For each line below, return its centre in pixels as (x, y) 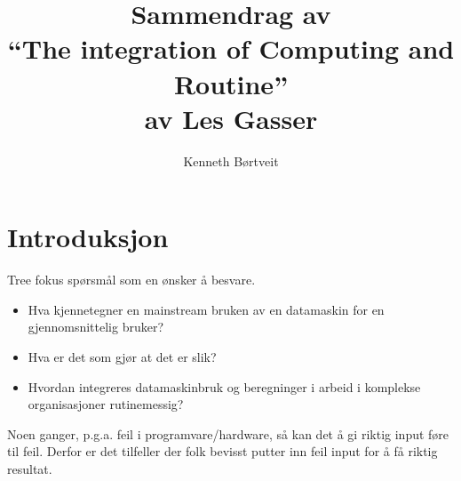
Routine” (231, 83)
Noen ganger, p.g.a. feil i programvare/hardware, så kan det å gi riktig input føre (228, 433)
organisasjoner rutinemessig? (106, 404)
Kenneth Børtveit (231, 160)
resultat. (30, 468)
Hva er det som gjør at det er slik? (122, 357)
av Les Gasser (231, 118)
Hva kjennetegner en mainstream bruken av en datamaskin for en (206, 309)
